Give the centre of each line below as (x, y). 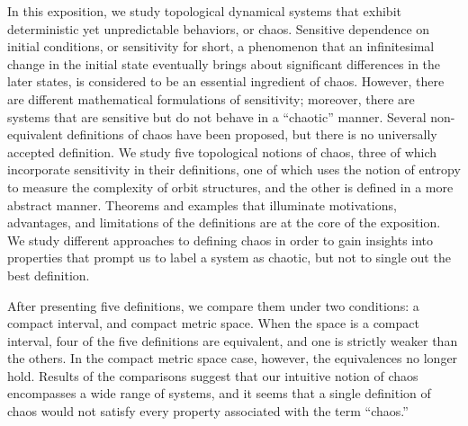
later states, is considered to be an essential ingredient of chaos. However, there (226, 81)
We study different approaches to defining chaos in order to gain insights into (220, 240)
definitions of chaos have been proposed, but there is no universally (252, 134)
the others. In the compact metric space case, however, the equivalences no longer (233, 358)
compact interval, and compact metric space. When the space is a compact (213, 323)
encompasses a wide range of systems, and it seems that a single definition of (219, 393)
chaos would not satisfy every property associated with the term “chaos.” (208, 411)
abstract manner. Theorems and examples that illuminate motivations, (202, 204)
